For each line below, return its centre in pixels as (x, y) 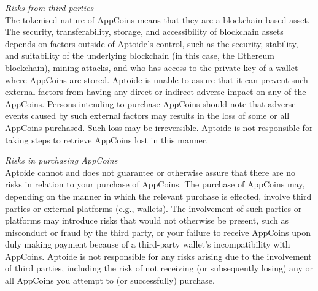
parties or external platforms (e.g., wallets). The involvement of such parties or (153, 208)
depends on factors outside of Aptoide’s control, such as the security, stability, (152, 43)
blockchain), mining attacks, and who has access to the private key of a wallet (152, 67)
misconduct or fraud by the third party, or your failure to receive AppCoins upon (158, 232)
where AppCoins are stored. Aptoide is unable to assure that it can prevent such (157, 79)
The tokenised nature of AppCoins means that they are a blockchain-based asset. (157, 19)
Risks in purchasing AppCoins (61, 160)
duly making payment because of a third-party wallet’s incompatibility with (148, 244)
